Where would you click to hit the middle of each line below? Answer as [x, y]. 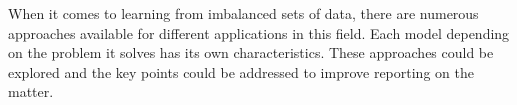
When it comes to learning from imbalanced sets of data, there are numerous [243, 13]
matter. [31, 91]
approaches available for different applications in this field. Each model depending [259, 32]
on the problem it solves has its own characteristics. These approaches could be [251, 52]
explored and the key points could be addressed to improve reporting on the [241, 71]
